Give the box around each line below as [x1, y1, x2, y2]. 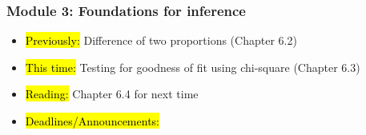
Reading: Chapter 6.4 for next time [25, 85, 199, 102]
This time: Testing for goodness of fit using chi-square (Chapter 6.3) [25, 58, 360, 75]
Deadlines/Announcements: [25, 113, 159, 129]
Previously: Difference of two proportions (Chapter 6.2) [25, 32, 297, 49]
